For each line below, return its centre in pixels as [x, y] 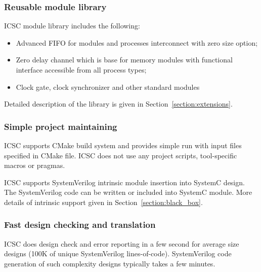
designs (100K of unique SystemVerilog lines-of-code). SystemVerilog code [118, 253]
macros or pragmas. [35, 165]
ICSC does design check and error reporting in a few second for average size [122, 243]
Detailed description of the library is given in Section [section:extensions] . [118, 104]
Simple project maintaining [61, 126]
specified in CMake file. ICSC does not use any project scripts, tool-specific [121, 155]
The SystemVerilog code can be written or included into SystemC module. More [128, 192]
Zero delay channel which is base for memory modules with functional [124, 60]
